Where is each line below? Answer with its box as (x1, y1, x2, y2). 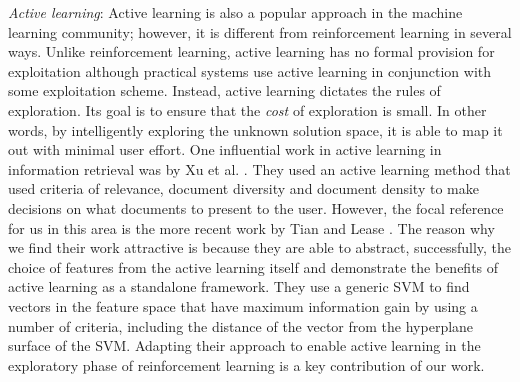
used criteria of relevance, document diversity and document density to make (8, 178, 479, 199)
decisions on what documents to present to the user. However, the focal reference (8, 197, 504, 218)
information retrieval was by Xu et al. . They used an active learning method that (8, 158, 511, 179)
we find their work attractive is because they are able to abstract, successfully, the (8, 237, 512, 258)
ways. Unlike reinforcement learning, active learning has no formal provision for (8, 41, 495, 62)
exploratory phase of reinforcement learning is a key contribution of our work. (8, 354, 485, 375)
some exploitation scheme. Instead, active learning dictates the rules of (8, 80, 441, 101)
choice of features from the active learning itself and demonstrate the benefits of (8, 256, 499, 277)
